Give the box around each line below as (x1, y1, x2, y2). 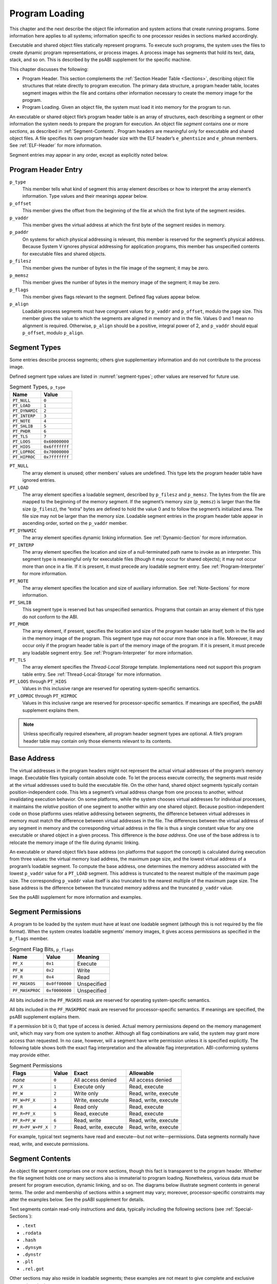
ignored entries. (22, 477, 56, 483)
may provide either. (9, 1052, 51, 1058)
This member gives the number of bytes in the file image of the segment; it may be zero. (22, 265, 209, 271)
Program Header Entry (9, 165, 83, 174)
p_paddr (9, 229, 29, 235)
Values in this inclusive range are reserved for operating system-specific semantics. (22, 686, 200, 692)
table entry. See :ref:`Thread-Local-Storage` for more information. (22, 671, 162, 677)
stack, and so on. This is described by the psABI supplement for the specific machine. (9, 56, 192, 63)
